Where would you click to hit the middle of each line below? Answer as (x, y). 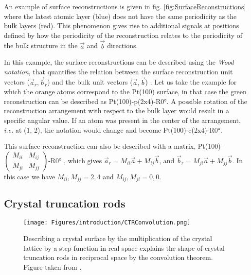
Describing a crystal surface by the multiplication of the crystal (118, 238)
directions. (123, 45)
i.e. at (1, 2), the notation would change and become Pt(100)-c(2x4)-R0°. (113, 129)
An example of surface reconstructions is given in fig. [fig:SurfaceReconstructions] (125, 6)
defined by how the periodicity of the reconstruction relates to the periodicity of (123, 35)
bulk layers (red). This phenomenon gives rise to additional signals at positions (122, 26)
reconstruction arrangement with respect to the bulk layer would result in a (117, 111)
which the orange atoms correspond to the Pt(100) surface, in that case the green (125, 92)
